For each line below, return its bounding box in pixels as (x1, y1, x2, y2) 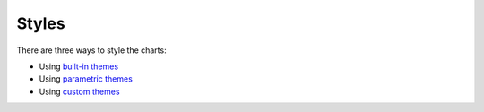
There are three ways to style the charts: (16, 45, 167, 56)
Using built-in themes (39, 61, 119, 72)
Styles (16, 13, 66, 33)
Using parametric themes (39, 73, 134, 84)
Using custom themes (39, 86, 120, 97)
